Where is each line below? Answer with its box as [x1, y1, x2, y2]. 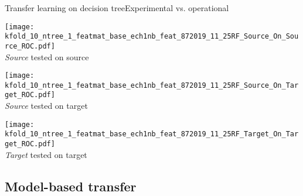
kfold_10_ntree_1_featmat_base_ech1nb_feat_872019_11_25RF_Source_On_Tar [5, 81, 299, 90]
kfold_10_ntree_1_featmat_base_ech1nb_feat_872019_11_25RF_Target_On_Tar [5, 130, 299, 139]
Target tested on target [5, 148, 87, 160]
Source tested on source [5, 50, 89, 63]
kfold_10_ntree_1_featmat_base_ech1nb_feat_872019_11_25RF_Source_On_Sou [5, 32, 299, 41]
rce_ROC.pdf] [5, 42, 55, 50]
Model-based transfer [5, 177, 137, 195]
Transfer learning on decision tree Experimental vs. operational [5, 2, 229, 13]
